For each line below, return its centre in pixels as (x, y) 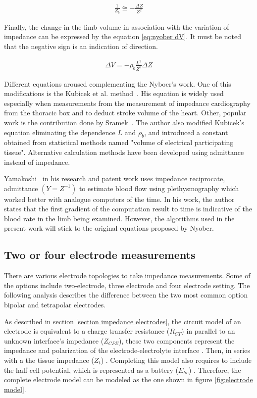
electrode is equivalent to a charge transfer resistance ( (87, 331)
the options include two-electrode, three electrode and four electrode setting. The (127, 285)
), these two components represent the (177, 340)
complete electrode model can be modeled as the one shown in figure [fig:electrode (128, 379)
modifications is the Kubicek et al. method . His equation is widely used (114, 93)
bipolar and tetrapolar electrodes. (55, 305)
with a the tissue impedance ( (49, 360)
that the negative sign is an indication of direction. (81, 46)
